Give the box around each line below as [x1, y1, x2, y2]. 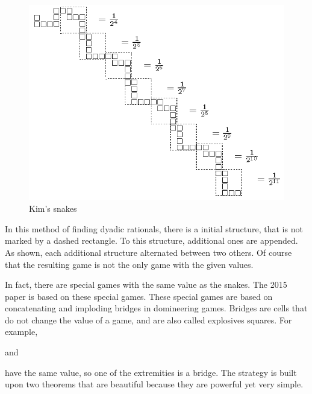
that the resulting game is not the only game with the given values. [5, 258, 254, 270]
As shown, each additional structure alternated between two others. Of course [5, 246, 292, 258]
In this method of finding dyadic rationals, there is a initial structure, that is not [5, 222, 303, 235]
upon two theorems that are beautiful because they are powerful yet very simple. [5, 378, 304, 390]
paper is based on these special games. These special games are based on [5, 290, 273, 302]
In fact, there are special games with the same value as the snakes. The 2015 [5, 278, 287, 291]
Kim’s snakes [29, 202, 77, 215]
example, [5, 325, 38, 338]
